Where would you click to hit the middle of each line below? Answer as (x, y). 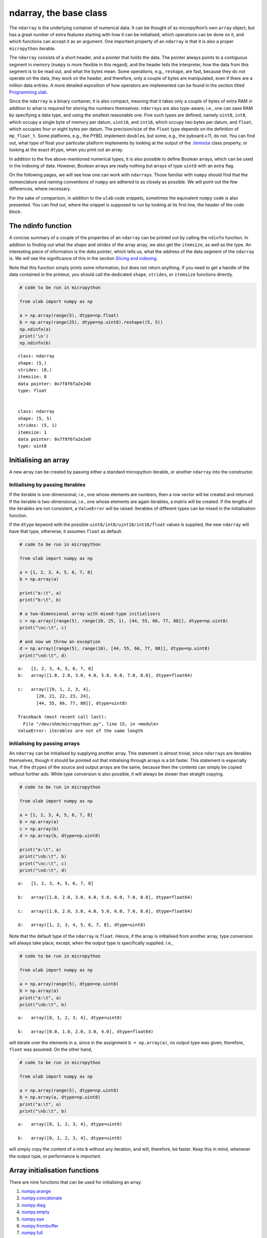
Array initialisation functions (54, 1170)
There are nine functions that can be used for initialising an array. (76, 1182)
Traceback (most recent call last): (62, 717)
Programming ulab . (28, 92)
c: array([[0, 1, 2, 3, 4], (55, 689)
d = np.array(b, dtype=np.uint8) (60, 836)
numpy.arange (36, 1191)
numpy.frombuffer (40, 1226)
